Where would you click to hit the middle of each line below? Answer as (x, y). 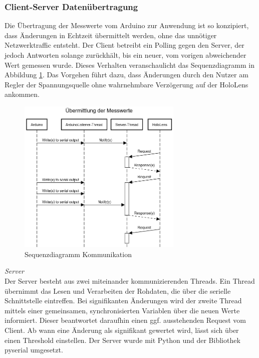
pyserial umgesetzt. (34, 350)
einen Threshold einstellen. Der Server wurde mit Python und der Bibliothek (122, 340)
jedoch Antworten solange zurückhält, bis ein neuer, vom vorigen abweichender (125, 55)
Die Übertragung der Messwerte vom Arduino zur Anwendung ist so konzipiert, (127, 25)
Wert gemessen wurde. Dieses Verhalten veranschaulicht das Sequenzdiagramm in (129, 65)
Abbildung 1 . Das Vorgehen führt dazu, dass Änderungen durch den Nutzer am (126, 75)
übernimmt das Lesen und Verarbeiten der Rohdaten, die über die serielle (118, 290)
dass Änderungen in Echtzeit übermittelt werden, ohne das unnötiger (111, 35)
